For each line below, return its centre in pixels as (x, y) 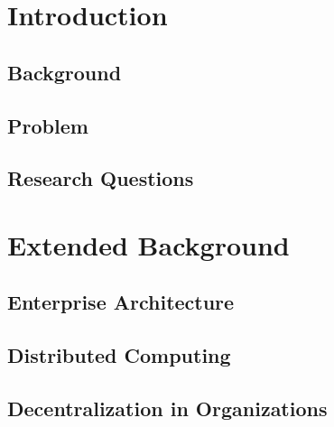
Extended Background (148, 244)
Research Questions (101, 178)
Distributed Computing (119, 355)
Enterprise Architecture (121, 302)
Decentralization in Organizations (167, 408)
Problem (48, 125)
